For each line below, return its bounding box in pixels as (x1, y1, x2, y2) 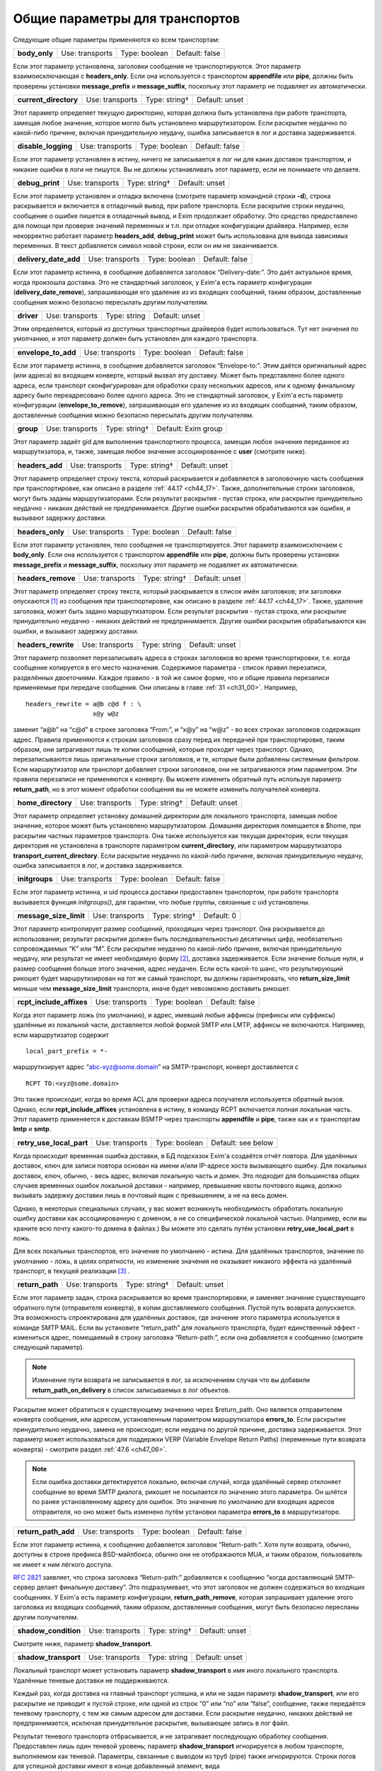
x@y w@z (92, 709, 120, 718)
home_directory (17, 798, 72, 808)
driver (17, 310, 39, 320)
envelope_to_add (17, 347, 76, 357)
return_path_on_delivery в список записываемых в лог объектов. (32, 1386, 231, 1394)
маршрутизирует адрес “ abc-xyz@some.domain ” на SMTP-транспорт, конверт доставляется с (13, 1063, 299, 1071)
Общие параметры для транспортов (13, 11, 241, 26)
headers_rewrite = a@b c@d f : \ (25, 700, 141, 708)
